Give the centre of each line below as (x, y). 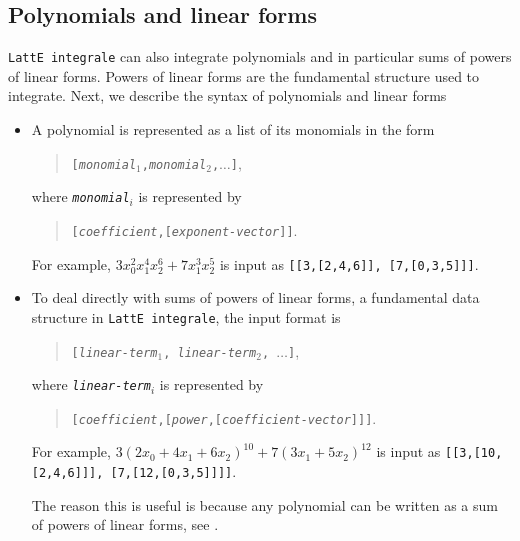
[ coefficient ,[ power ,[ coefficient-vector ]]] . (224, 417)
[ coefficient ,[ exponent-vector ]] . (184, 229)
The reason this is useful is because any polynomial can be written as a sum (264, 504)
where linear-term (91, 384)
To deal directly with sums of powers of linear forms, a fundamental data (255, 297)
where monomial (80, 196)
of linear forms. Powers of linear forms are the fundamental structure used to (244, 75)
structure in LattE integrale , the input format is (186, 316)
